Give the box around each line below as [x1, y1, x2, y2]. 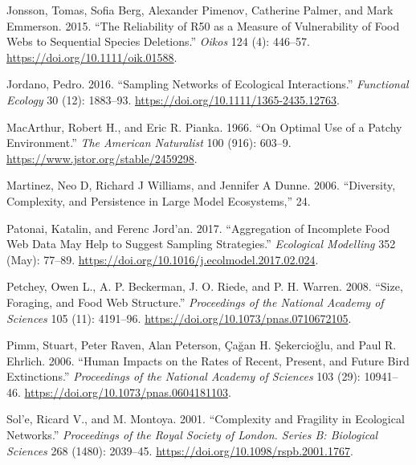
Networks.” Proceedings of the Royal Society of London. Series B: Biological [6, 426, 378, 443]
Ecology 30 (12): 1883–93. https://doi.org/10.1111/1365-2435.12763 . [6, 91, 340, 108]
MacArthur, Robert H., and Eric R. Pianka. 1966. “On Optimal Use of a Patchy [6, 118, 402, 135]
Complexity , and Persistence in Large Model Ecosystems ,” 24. [6, 192, 311, 209]
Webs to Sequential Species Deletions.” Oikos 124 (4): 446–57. [6, 33, 310, 50]
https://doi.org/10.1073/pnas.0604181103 [24, 383, 228, 400]
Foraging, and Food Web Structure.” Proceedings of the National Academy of [6, 293, 384, 310]
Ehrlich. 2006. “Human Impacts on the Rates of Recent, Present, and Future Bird [6, 352, 410, 369]
